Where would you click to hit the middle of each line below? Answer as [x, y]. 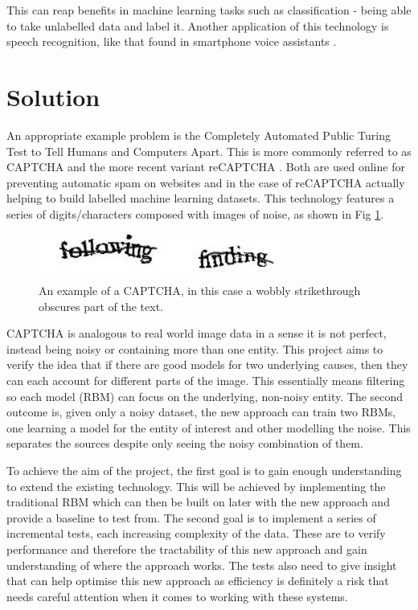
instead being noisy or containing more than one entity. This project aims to [195, 348]
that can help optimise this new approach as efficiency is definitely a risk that [198, 581]
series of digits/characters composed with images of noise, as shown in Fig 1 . [195, 213]
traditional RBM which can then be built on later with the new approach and [198, 502]
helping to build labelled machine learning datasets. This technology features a [201, 198]
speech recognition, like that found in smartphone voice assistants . [172, 41]
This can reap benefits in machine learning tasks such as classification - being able [209, 10]
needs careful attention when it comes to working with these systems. [177, 596]
